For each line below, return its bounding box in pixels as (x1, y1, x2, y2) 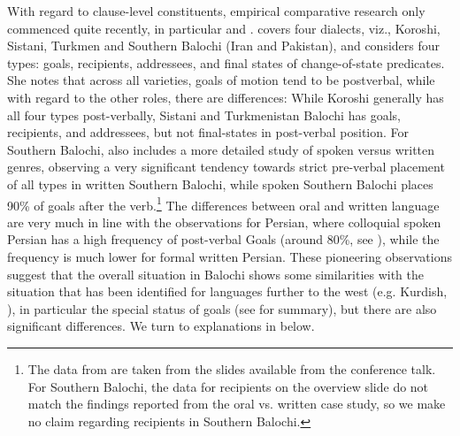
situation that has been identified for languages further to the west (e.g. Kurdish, (7, 282, 448, 301)
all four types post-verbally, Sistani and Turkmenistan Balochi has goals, (7, 105, 401, 124)
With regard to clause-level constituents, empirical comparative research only (7, 2, 425, 19)
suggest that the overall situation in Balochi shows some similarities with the (7, 264, 425, 283)
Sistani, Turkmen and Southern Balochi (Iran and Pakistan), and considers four (7, 36, 441, 55)
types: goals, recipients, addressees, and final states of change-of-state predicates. (7, 53, 445, 72)
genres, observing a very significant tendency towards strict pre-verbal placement (7, 157, 445, 176)
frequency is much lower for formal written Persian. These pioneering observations (7, 247, 452, 265)
